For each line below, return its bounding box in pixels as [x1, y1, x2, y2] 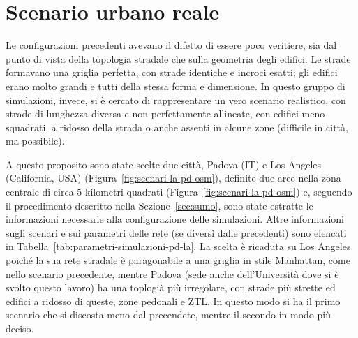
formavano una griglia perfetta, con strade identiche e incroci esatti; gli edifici [6, 65, 338, 80]
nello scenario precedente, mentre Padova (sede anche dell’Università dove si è [6, 266, 339, 281]
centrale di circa [6, 184, 74, 199]
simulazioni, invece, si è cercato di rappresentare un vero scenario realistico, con [6, 92, 346, 107]
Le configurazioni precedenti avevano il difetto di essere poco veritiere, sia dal [6, 38, 337, 52]
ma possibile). [6, 133, 65, 148]
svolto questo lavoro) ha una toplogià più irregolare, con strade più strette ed [6, 280, 336, 295]
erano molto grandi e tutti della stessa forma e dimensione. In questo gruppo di [6, 78, 345, 93]
